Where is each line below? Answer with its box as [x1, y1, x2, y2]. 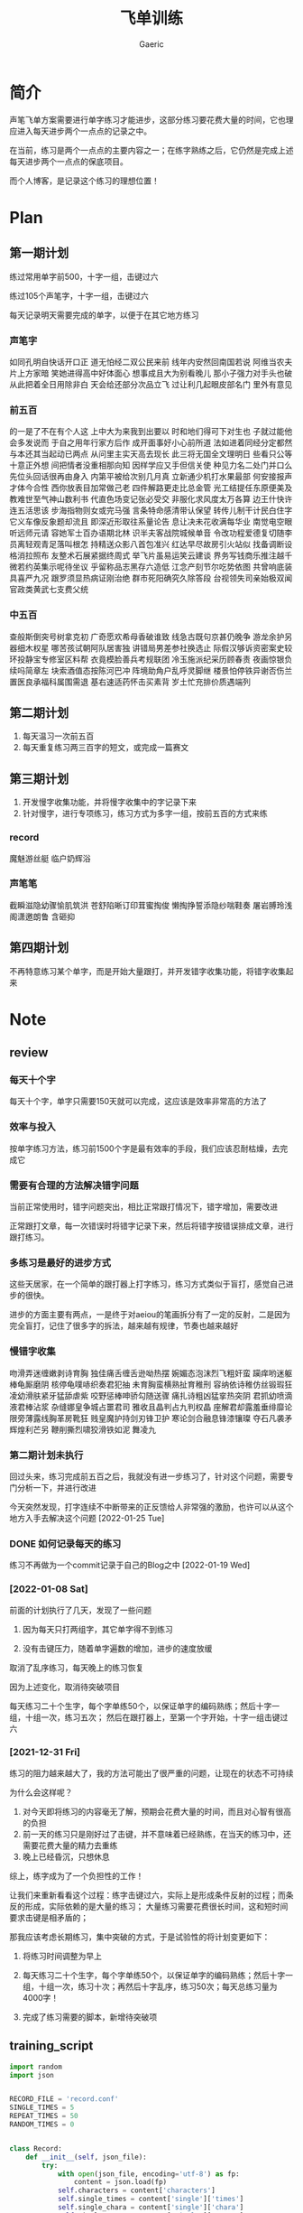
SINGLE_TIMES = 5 [9, 2103, 75, 2113]
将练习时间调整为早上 [22, 1950, 102, 1961]
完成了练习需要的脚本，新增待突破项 [22, 2011, 158, 2022]
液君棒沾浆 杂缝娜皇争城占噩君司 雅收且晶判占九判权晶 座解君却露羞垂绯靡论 [9, 1401, 293, 1412]
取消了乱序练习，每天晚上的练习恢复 [9, 1662, 144, 1673]
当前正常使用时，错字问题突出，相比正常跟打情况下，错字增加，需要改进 [9, 1202, 278, 1213]
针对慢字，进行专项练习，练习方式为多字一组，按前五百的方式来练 [22, 808, 268, 819]
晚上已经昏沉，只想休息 [22, 1851, 110, 1862]
